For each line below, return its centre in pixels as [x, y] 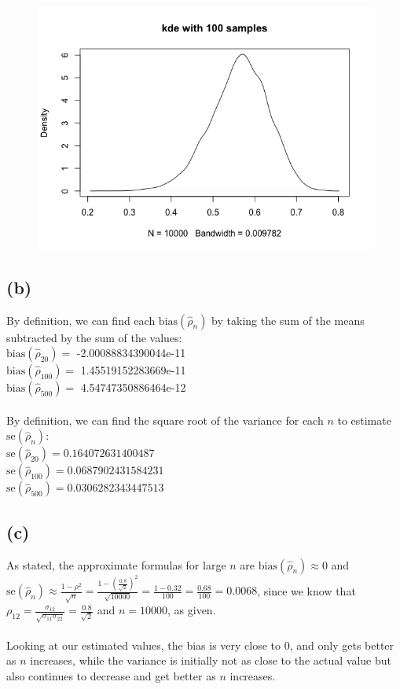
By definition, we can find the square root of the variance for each [165, 420]
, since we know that [306, 590]
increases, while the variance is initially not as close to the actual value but [211, 660]
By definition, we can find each [81, 320]
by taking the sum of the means [288, 320]
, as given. [192, 610]
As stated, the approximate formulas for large [116, 564]
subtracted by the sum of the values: [94, 337]
